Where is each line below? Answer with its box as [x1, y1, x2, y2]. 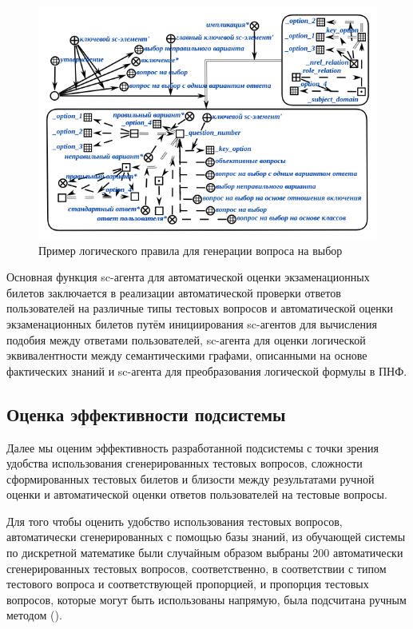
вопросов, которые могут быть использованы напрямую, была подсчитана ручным [6, 591, 407, 607]
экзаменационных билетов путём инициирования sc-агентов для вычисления [6, 315, 377, 332]
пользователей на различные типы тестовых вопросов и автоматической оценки [6, 300, 394, 316]
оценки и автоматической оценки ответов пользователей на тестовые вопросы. [6, 486, 387, 503]
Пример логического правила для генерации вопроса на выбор [38, 241, 343, 258]
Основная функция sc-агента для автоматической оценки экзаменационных [6, 269, 370, 285]
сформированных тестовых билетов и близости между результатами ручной [6, 470, 375, 487]
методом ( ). [6, 607, 62, 623]
